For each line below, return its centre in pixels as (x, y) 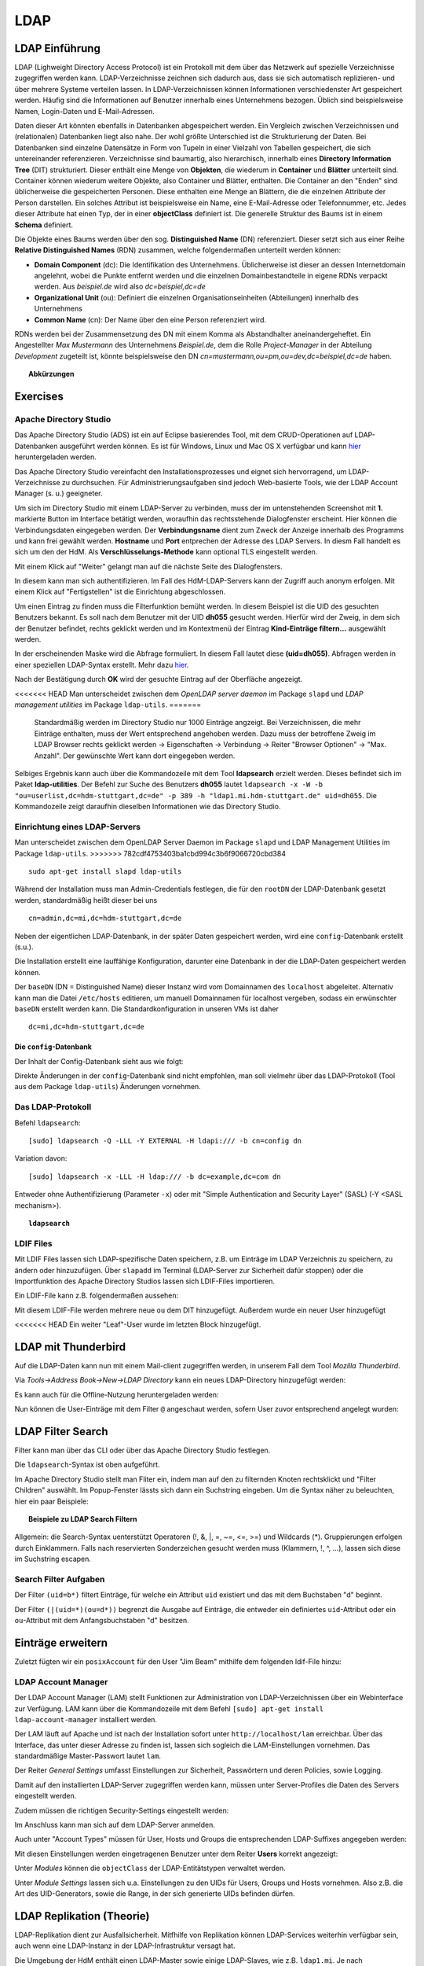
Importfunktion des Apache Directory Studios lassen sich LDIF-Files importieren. (144, 1281)
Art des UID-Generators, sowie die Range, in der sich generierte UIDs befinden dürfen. (155, 1894)
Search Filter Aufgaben (60, 1579)
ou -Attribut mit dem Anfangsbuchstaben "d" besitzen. (102, 1621)
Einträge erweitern (61, 1642)
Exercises (39, 397)
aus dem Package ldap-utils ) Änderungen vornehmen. (108, 1087)
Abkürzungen (51, 374)
